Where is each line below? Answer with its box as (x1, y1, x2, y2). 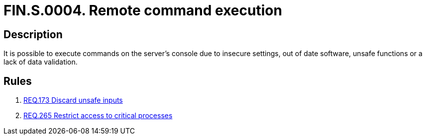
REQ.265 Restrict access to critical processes (23, 111, 173, 120)
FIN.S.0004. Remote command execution (3, 2, 282, 19)
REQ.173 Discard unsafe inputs (23, 96, 123, 105)
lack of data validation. (3, 58, 78, 67)
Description (3, 28, 63, 41)
